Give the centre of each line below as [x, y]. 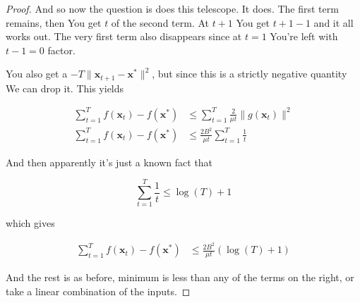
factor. [61, 50]
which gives [30, 223]
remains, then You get [54, 22]
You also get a [37, 74]
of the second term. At [160, 22]
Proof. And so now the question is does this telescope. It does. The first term [172, 8]
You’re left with [304, 36]
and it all [334, 22]
